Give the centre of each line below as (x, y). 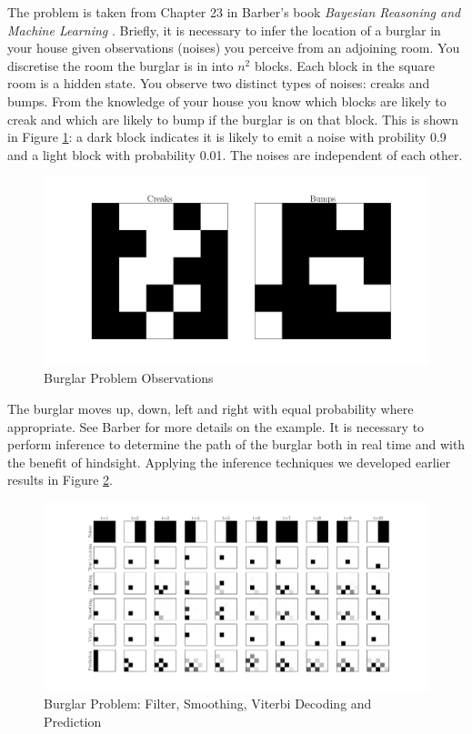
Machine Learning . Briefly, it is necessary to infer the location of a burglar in (224, 30)
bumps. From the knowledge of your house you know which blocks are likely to (227, 101)
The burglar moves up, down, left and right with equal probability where (211, 408)
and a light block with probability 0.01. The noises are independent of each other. (235, 154)
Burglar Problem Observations (129, 378)
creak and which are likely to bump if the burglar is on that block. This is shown (233, 119)
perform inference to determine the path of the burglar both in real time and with (236, 444)
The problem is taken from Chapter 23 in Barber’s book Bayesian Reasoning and (234, 12)
